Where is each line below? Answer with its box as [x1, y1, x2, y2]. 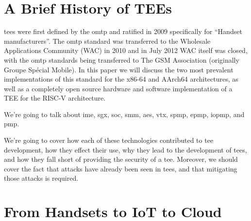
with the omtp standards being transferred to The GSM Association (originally [4, 54, 239, 65]
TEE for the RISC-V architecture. [4, 93, 106, 103]
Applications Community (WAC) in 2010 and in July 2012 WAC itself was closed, [4, 45, 248, 55]
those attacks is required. [4, 173, 79, 183]
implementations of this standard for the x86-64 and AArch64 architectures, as [4, 74, 238, 84]
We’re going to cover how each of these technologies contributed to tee [4, 135, 214, 145]
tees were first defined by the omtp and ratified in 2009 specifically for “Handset [4, 26, 242, 36]
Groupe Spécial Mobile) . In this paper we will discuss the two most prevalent [4, 64, 234, 74]
